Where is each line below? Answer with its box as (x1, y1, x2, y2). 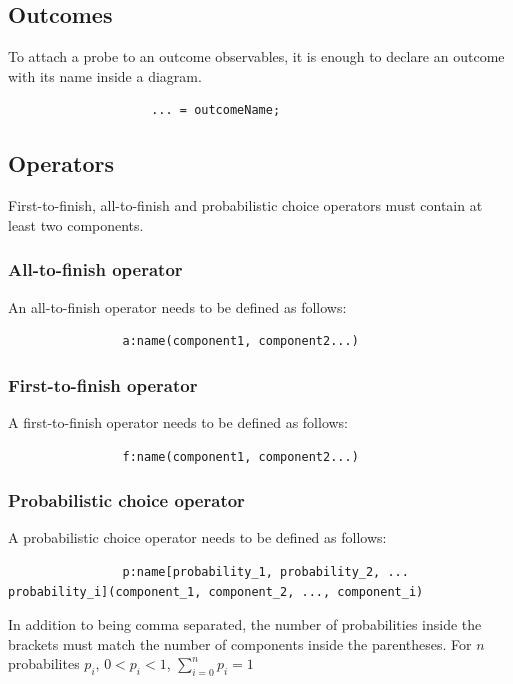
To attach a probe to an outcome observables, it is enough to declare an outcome (8, 46, 505, 67)
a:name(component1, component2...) (122, 334, 359, 349)
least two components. (8, 214, 144, 235)
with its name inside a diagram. (8, 65, 202, 86)
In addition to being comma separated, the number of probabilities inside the (8, 614, 482, 635)
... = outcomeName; (151, 103, 281, 118)
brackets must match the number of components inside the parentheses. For (8, 633, 472, 654)
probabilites (8, 653, 80, 674)
